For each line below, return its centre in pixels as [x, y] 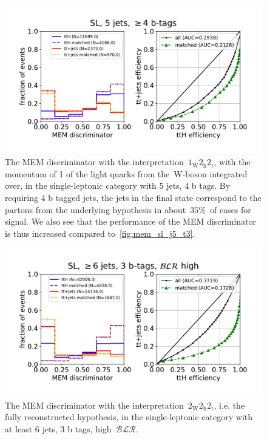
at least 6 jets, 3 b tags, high [58, 428]
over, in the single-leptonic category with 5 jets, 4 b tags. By [118, 185]
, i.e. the [229, 405]
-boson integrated [215, 173]
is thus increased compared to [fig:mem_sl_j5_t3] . [100, 233]
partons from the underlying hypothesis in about [96, 209]
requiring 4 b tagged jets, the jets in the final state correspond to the [133, 198]
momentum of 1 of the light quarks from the [87, 173]
